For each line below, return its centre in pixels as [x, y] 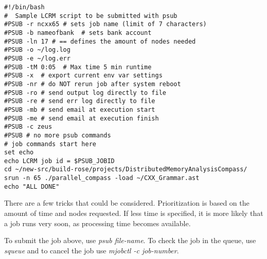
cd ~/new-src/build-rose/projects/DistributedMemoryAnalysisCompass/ [126, 170]
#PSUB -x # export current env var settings [83, 76]
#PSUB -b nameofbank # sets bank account [78, 33]
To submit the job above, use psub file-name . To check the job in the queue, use [130, 240]
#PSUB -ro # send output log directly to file [85, 93]
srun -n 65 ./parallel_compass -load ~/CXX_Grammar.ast [102, 178]
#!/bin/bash [24, 7]
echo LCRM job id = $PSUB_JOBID [59, 161]
